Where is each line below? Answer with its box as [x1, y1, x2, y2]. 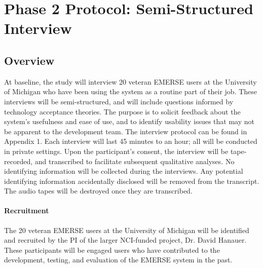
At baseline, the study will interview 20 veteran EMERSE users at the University [4, 76, 257, 87]
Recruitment [4, 205, 49, 216]
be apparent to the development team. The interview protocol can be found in [4, 126, 247, 136]
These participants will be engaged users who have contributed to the [4, 244, 220, 255]
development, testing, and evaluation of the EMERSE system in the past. [4, 254, 233, 265]
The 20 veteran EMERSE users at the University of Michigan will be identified [4, 224, 249, 235]
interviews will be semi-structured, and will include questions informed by [4, 96, 234, 106]
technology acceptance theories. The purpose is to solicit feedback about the [4, 106, 241, 117]
